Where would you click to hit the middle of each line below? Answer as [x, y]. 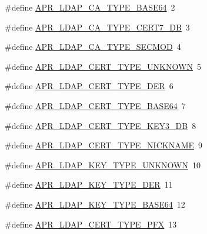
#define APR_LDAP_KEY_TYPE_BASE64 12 [95, 204]
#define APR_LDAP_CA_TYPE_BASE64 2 [90, 7]
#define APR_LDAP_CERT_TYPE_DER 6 [89, 86]
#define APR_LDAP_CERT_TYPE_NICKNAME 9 [104, 145]
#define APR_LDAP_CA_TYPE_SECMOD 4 [93, 47]
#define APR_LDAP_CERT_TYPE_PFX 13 [91, 224]
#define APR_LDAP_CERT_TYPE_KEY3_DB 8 [101, 125]
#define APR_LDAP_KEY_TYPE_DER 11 [89, 184]
